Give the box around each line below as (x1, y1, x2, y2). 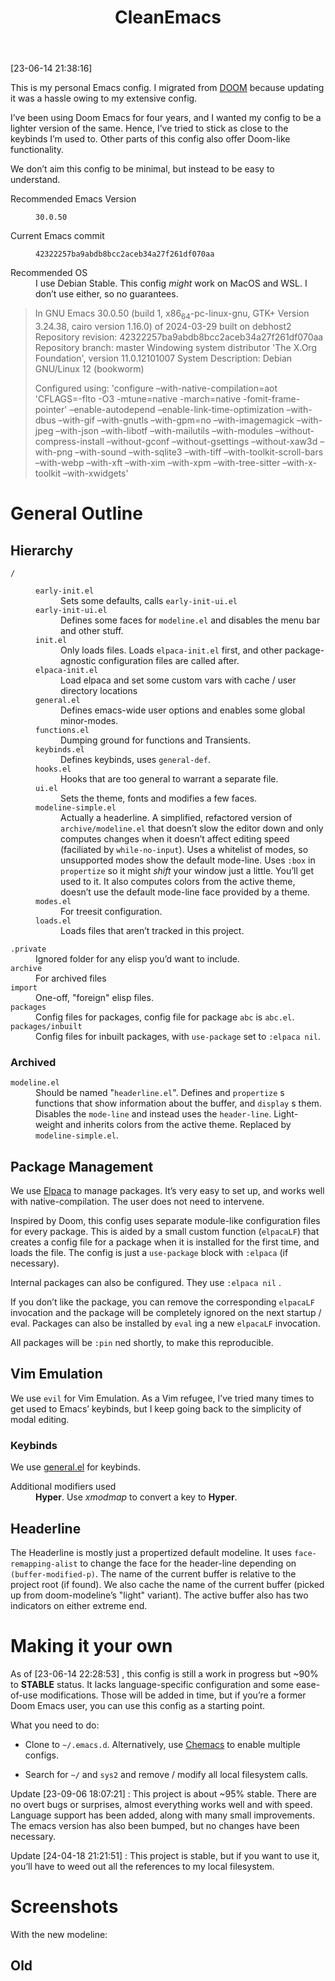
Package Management (10, 1158, 154, 1175)
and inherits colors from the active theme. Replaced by (65, 1119, 292, 1131)
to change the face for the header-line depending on (79, 1557, 297, 1570)
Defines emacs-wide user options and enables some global (60, 704, 306, 716)
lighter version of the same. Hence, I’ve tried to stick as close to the (10, 122, 289, 135)
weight (35, 1119, 64, 1131)
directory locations (60, 684, 138, 696)
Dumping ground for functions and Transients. (60, 734, 251, 746)
